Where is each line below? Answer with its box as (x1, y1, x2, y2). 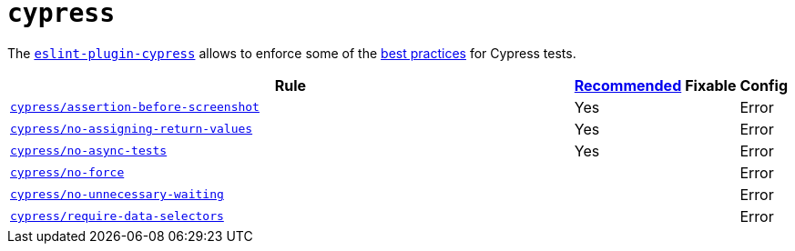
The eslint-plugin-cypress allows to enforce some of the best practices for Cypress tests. (7, 45, 576, 61)
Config (739, 75, 788, 95)
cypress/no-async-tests (10, 144, 168, 158)
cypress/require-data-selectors (10, 209, 224, 224)
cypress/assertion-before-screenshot (10, 100, 260, 115)
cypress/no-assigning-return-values (10, 122, 253, 136)
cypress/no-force (10, 166, 125, 180)
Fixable (685, 75, 737, 95)
